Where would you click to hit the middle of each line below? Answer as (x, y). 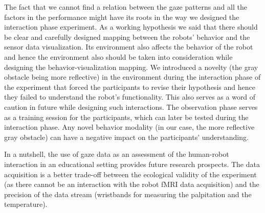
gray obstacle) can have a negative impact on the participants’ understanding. (126, 137)
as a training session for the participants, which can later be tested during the (126, 117)
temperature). (26, 204)
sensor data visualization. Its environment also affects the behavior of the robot (129, 47)
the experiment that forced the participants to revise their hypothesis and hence (130, 87)
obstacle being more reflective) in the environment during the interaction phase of (132, 77)
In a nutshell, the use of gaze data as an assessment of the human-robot (117, 154)
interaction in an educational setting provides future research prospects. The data (132, 164)
